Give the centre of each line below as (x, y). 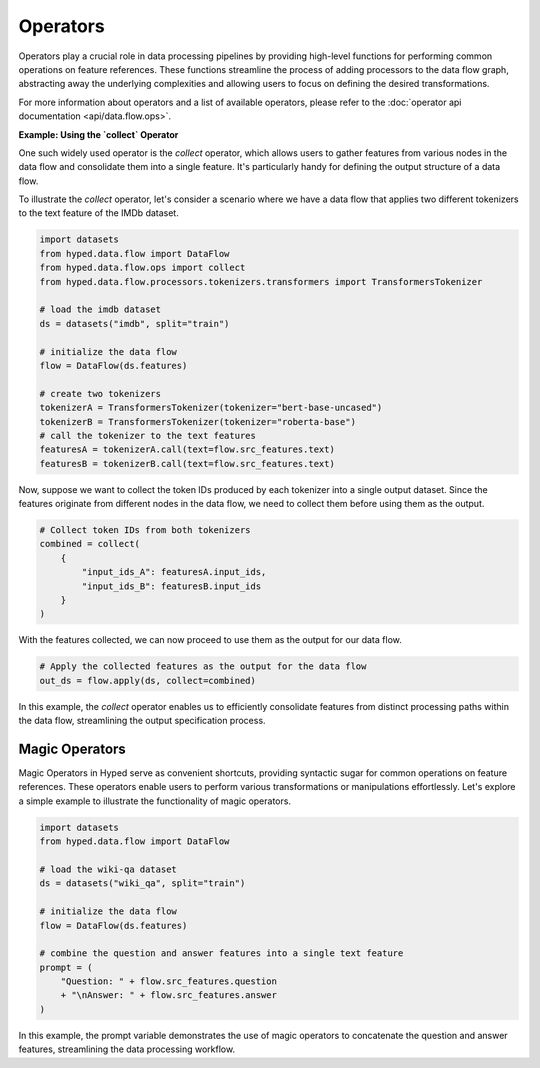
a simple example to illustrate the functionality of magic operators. (155, 801)
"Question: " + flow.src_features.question (168, 981)
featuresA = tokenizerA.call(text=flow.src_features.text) (187, 449)
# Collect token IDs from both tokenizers (145, 530)
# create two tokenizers (100, 393)
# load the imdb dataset (100, 309)
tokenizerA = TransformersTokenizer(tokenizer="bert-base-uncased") (211, 408)
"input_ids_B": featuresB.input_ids (171, 586)
